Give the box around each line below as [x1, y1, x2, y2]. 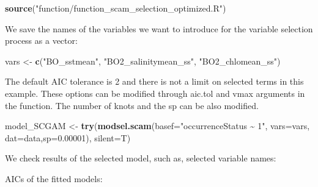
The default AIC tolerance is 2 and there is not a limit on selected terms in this [5, 75, 304, 88]
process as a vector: [5, 34, 78, 47]
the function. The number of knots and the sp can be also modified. [5, 99, 259, 111]
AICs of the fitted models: [5, 172, 103, 185]
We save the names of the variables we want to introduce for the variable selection [5, 22, 313, 35]
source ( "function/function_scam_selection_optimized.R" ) [5, 2, 226, 14]
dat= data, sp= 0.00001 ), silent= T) [5, 131, 131, 144]
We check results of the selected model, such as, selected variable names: [5, 152, 276, 164]
